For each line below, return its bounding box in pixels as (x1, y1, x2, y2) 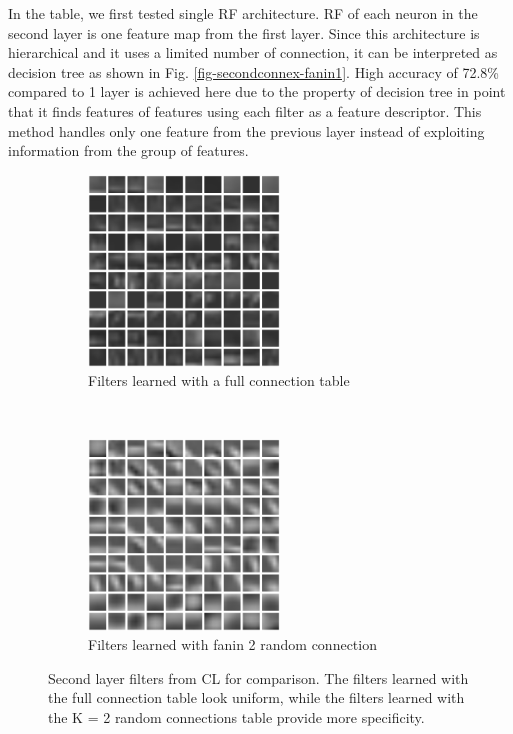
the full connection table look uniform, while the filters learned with (48, 687, 465, 708)
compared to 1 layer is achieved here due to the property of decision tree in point (8, 81, 506, 102)
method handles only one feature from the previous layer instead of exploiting (8, 120, 485, 141)
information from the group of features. (8, 140, 249, 161)
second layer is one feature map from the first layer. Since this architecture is (8, 22, 480, 43)
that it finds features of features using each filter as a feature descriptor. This (8, 100, 482, 121)
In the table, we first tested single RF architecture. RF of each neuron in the (8, 3, 478, 23)
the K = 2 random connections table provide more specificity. (48, 706, 425, 727)
